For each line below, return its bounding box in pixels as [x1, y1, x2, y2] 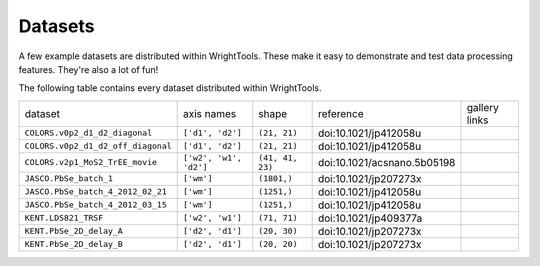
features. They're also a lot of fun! [18, 63, 159, 75]
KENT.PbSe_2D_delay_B [24, 239, 124, 250]
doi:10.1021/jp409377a [317, 211, 423, 225]
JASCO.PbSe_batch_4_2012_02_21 [24, 186, 167, 197]
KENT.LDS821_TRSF [24, 213, 104, 224]
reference [317, 106, 364, 120]
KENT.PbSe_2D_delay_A [24, 226, 124, 237]
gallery [466, 100, 500, 114]
